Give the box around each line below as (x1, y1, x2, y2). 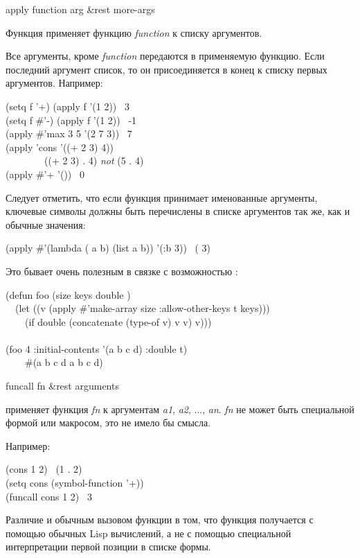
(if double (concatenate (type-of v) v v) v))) (24, 314, 212, 329)
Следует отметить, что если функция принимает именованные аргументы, (6, 190, 318, 204)
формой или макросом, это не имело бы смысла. (6, 415, 211, 430)
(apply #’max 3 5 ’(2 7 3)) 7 (6, 126, 132, 141)
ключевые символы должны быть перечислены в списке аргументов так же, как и (6, 204, 350, 218)
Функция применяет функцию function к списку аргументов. (6, 25, 262, 40)
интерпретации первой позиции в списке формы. (6, 539, 211, 554)
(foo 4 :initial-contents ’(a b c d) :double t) (6, 341, 188, 356)
